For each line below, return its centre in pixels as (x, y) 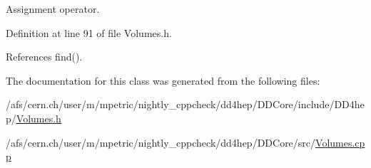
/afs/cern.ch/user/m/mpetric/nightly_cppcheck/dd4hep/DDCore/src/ (161, 142)
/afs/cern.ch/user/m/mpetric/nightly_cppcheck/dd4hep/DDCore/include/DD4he (185, 104)
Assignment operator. (53, 9)
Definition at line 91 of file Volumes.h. (89, 32)
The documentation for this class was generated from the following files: (163, 80)
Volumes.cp (340, 142)
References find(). (44, 57)
